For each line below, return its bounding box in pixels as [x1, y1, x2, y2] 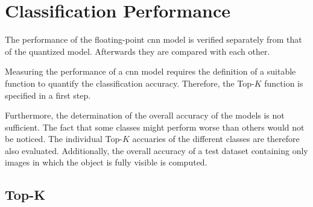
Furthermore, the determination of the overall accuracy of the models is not [5, 109, 285, 122]
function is [264, 76, 303, 89]
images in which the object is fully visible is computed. [5, 156, 207, 168]
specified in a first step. [5, 88, 91, 101]
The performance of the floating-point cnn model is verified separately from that [5, 33, 302, 46]
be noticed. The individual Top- [5, 132, 122, 145]
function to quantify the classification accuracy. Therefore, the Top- [5, 76, 255, 89]
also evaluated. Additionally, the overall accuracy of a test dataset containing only [5, 144, 308, 156]
